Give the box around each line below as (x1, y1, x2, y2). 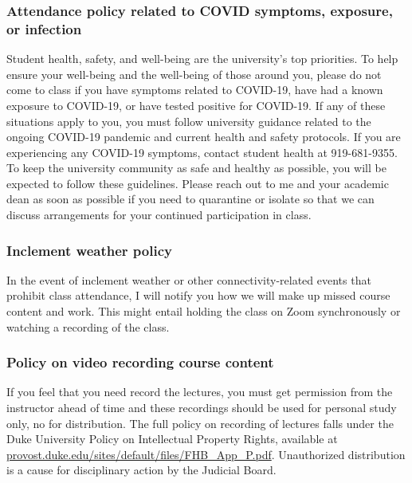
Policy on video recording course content (6, 352, 274, 372)
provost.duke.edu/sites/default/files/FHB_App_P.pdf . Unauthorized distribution (6, 446, 406, 462)
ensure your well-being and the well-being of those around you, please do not (6, 65, 382, 82)
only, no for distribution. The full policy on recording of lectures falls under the (6, 414, 394, 431)
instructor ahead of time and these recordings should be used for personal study (6, 399, 397, 416)
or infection (6, 18, 82, 38)
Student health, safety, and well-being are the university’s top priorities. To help (6, 50, 398, 67)
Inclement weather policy (6, 240, 172, 260)
